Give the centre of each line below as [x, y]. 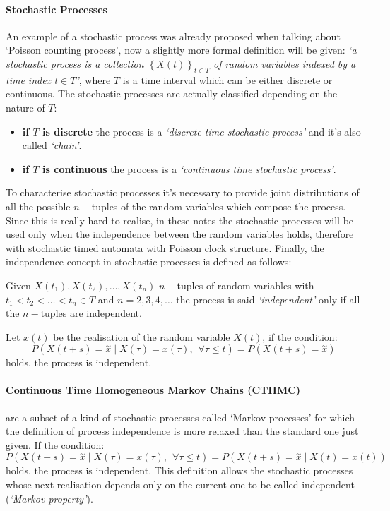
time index [29, 79]
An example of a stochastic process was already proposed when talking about [173, 36]
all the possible [38, 206]
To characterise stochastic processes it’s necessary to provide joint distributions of [183, 192]
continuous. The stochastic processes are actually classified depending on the [172, 94]
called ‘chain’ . [52, 145]
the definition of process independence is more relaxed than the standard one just [182, 431]
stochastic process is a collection [75, 63]
